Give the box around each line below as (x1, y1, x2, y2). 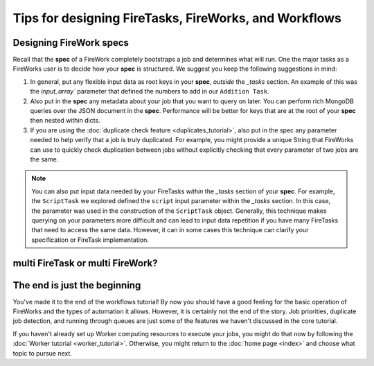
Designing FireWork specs (12, 37, 130, 49)
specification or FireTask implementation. (31, 236, 149, 244)
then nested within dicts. (30, 116, 100, 125)
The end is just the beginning (12, 279, 141, 291)
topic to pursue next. (12, 349, 73, 357)
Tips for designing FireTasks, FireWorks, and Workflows (12, 10, 342, 26)
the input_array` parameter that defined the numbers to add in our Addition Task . (30, 87, 269, 96)
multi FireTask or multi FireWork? (12, 257, 159, 269)
